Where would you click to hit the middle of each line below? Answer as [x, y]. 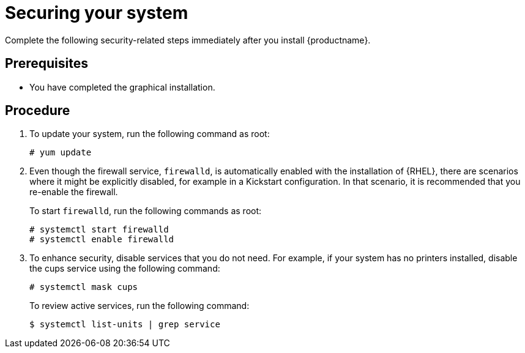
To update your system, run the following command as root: [150, 134]
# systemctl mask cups [84, 287]
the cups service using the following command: [125, 269]
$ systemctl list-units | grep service [125, 325]
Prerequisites [47, 64]
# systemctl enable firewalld [102, 240]
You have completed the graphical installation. [122, 87]
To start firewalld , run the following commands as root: [146, 211]
